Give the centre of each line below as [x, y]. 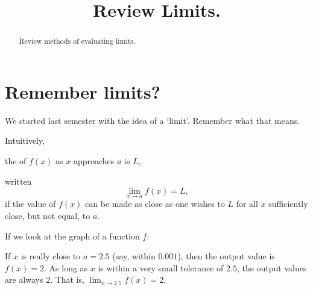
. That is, [68, 279]
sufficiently [288, 204]
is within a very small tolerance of [161, 267]
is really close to [51, 256]
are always [24, 279]
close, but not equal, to [48, 215]
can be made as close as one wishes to [155, 204]
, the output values [272, 267]
